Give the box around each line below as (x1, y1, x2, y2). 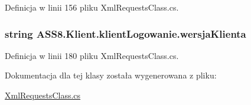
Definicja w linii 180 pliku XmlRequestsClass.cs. (5, 49, 179, 61)
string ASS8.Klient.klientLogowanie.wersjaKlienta (5, 26, 246, 41)
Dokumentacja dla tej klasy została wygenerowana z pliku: (5, 69, 217, 81)
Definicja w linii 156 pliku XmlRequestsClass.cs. (5, 1, 179, 13)
